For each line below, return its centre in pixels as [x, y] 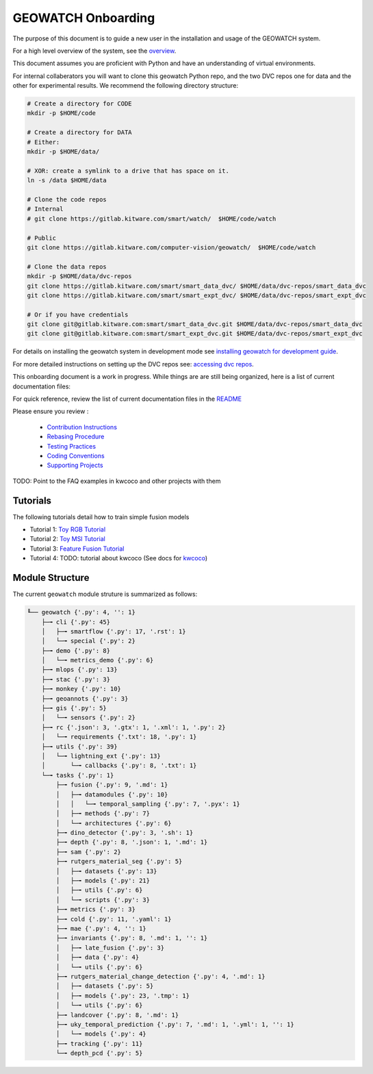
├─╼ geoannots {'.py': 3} [85, 698]
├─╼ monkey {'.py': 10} [81, 689]
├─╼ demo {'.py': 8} [76, 650]
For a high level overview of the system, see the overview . [94, 51]
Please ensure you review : [51, 412]
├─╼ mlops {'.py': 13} [79, 670]
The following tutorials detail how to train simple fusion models [101, 516]
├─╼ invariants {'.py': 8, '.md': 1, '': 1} [132, 938]
